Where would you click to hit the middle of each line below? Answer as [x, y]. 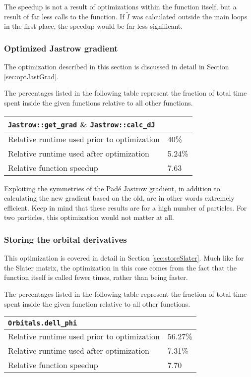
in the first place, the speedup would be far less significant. [94, 26]
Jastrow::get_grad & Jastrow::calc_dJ [82, 124]
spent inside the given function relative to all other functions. [97, 303]
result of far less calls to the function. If [64, 16]
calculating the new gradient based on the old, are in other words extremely [119, 198]
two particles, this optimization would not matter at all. [89, 217]
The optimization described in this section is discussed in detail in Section [117, 67]
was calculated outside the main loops [190, 16]
